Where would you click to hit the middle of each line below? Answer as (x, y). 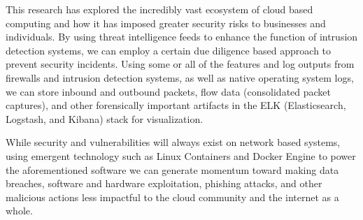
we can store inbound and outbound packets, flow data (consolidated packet (169, 91)
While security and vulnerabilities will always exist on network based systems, (173, 142)
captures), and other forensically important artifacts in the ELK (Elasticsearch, (176, 105)
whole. (19, 211)
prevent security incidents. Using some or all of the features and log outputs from (180, 64)
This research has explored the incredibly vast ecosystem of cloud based (159, 9)
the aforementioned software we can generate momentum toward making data (172, 169)
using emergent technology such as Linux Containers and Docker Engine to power (181, 155)
